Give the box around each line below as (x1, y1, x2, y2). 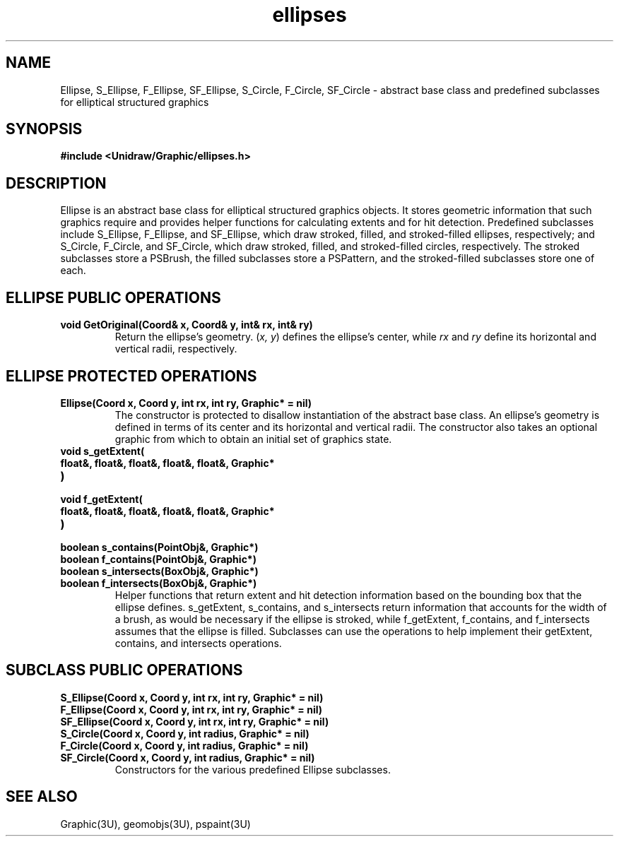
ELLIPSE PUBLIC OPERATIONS (6, 288, 221, 307)
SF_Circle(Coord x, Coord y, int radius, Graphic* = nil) (60, 751, 315, 764)
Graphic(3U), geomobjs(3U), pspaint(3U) (60, 817, 251, 830)
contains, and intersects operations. (114, 636, 282, 649)
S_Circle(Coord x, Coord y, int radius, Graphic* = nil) (60, 727, 309, 740)
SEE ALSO (6, 788, 78, 806)
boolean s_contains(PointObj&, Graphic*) (60, 540, 259, 553)
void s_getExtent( (60, 444, 145, 457)
